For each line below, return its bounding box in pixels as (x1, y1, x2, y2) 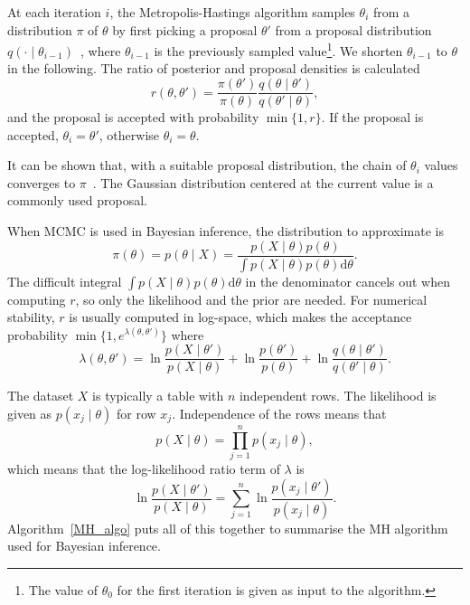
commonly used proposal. (7, 191, 147, 210)
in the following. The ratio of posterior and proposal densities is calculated (7, 59, 420, 78)
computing (7, 289, 66, 308)
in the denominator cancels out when (245, 271, 451, 290)
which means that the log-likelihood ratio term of (7, 459, 280, 478)
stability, (7, 307, 55, 326)
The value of (28, 580, 99, 599)
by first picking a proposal (112, 20, 258, 39)
